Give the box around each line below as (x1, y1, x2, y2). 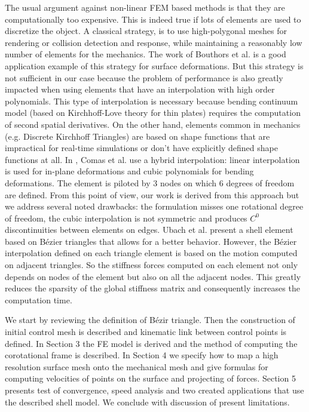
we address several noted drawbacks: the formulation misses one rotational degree (5, 200, 304, 213)
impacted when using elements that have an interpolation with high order (5, 83, 275, 96)
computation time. (5, 293, 72, 306)
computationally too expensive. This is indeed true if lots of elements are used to (5, 13, 301, 25)
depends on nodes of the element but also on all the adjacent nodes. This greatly (5, 270, 301, 282)
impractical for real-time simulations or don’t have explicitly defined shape (5, 142, 278, 154)
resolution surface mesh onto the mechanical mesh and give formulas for (5, 360, 268, 373)
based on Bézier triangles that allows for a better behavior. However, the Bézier (5, 235, 297, 247)
